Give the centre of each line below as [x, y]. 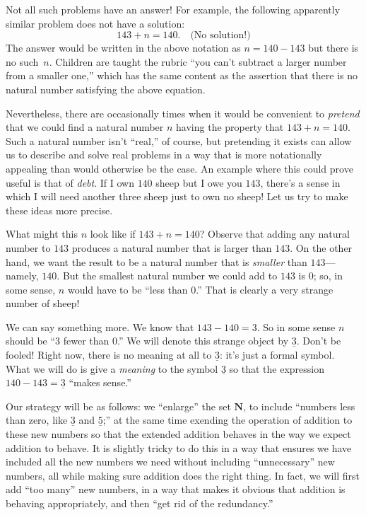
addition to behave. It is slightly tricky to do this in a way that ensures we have [179, 447]
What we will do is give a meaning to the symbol [112, 368]
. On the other [321, 247]
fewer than [86, 341]
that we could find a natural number [85, 127]
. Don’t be [319, 341]
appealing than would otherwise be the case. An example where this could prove [179, 168]
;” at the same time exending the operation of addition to [228, 420]
